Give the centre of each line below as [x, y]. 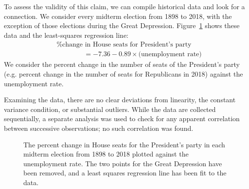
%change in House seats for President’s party [124, 45]
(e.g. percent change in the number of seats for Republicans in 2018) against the [124, 74]
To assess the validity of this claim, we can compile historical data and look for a [124, 6]
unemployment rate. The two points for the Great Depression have [123, 163]
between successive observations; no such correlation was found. [99, 128]
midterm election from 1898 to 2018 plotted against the [106, 154]
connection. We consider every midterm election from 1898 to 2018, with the [118, 16]
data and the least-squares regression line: [66, 35]
